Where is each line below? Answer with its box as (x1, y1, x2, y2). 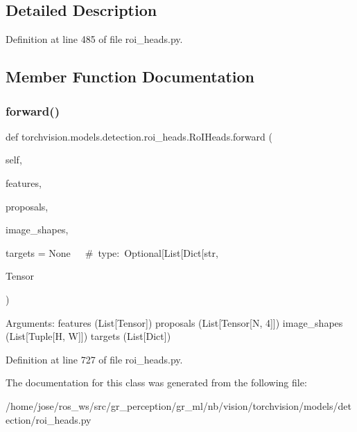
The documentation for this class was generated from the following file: (6, 375, 307, 390)
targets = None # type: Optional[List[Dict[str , (6, 245, 218, 260)
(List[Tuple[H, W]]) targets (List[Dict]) (6, 329, 171, 343)
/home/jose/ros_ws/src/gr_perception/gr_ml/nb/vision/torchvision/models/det (6, 398, 351, 413)
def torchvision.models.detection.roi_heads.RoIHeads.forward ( (6, 129, 272, 143)
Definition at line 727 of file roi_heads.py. (6, 352, 183, 366)
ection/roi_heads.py (6, 412, 92, 426)
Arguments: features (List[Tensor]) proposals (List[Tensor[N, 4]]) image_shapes (6, 315, 343, 330)
